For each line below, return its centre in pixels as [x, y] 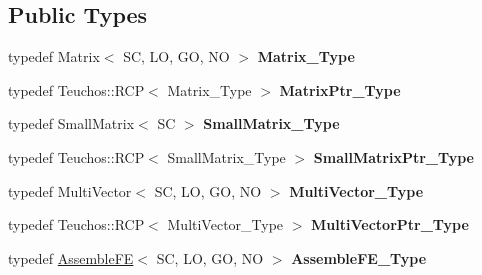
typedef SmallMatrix [71, 123]
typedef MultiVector [70, 190]
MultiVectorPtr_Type [390, 224]
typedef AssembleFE [71, 257]
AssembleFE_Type [359, 257]
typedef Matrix [54, 56]
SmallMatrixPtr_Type [393, 156]
